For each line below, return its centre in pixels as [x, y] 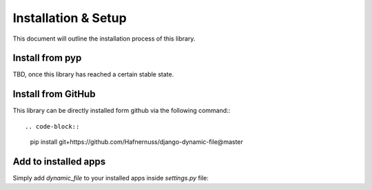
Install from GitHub [54, 94]
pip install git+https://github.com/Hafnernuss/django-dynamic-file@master [137, 142]
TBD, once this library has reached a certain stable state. [93, 74]
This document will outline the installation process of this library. [104, 39]
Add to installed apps [59, 161]
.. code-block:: [52, 126]
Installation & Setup [70, 18]
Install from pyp [47, 58]
